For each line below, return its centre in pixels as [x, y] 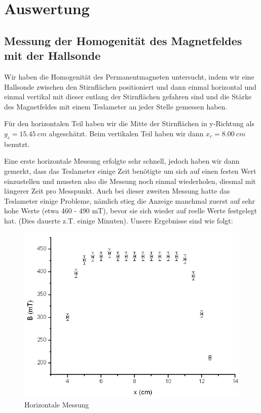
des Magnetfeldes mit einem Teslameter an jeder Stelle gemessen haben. [116, 106]
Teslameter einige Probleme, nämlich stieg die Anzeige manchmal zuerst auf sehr [129, 200]
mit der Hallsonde [52, 55]
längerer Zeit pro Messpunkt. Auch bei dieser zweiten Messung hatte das [117, 191]
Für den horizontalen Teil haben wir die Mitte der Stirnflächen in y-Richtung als [129, 123]
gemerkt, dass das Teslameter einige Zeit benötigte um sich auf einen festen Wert [130, 171]
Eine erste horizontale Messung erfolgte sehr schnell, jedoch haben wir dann [122, 161]
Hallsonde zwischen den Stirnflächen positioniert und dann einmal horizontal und [130, 86]
